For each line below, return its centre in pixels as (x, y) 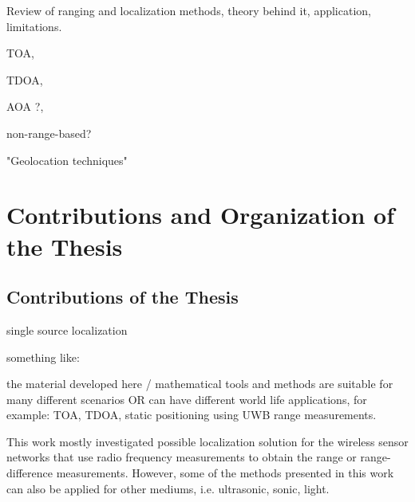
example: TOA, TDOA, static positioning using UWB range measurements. (192, 415)
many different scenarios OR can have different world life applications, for (187, 399)
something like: (43, 357)
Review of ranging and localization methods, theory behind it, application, (189, 10)
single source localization (67, 329)
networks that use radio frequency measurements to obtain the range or (182, 457)
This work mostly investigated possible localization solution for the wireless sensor (207, 441)
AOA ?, (25, 106)
